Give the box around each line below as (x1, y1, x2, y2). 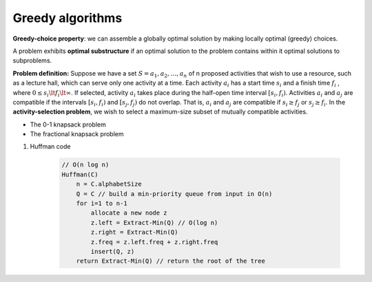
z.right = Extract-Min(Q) (90, 228, 178, 237)
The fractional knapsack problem (30, 130, 124, 138)
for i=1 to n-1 (76, 199, 127, 207)
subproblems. (12, 56, 52, 65)
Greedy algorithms (12, 10, 123, 25)
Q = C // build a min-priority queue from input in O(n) (76, 190, 273, 197)
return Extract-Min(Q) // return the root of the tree (76, 257, 265, 265)
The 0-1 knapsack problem (30, 120, 106, 129)
